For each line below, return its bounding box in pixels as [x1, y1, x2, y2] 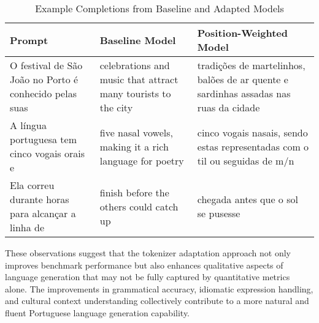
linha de [10, 220, 45, 234]
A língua [10, 118, 47, 132]
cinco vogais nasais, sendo [197, 125, 308, 139]
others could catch [99, 199, 179, 213]
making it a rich [99, 139, 169, 154]
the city [99, 100, 133, 114]
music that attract [99, 72, 179, 86]
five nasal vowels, [99, 125, 174, 139]
